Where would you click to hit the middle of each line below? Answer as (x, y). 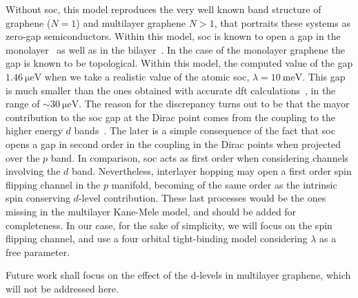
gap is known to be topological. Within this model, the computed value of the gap (179, 63)
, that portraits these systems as (282, 22)
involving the (33, 171)
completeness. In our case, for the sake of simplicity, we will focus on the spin (169, 225)
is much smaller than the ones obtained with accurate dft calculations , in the (171, 90)
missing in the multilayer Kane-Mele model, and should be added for (151, 211)
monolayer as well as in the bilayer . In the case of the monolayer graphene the (175, 49)
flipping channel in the (53, 184)
